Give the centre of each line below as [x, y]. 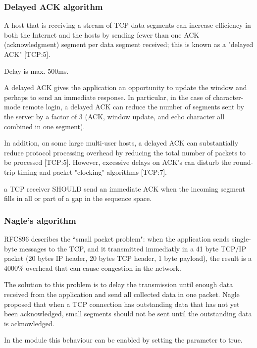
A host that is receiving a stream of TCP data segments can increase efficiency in [128, 25]
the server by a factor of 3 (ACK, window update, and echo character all [114, 116]
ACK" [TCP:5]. [27, 54]
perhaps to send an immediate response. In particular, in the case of [107, 97]
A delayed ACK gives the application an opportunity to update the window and [126, 87]
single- [241, 238]
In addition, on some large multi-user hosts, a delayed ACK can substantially [121, 143]
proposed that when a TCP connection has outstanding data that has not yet [122, 304]
